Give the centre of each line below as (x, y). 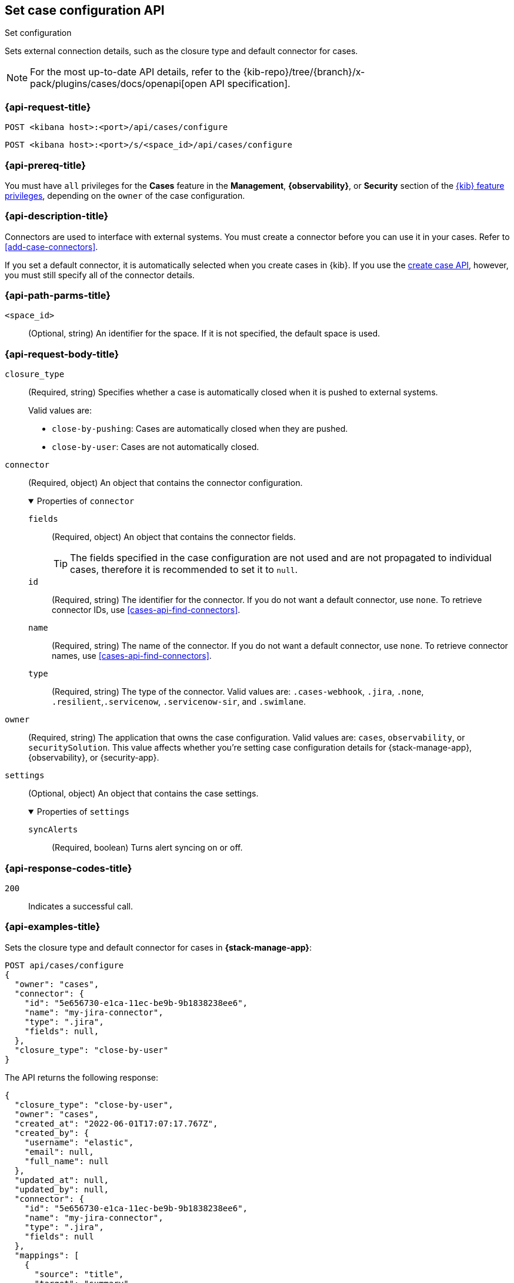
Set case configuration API (85, 10)
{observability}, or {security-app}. (94, 758)
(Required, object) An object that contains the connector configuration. (166, 483)
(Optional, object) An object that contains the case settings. (143, 794)
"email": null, (59, 1152)
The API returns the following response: (81, 1077)
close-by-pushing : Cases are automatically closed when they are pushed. (200, 429)
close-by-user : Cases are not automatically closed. (156, 447)
